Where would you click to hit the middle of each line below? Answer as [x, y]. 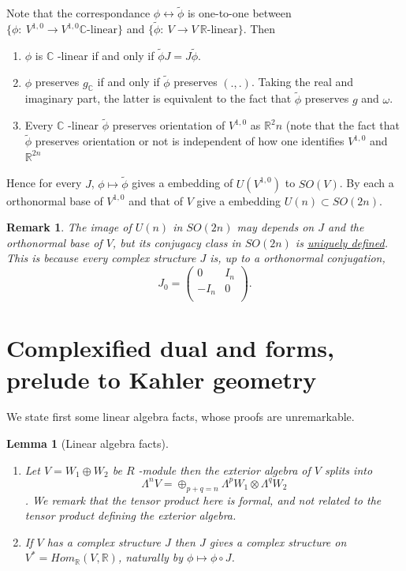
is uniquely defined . [341, 242]
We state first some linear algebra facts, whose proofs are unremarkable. [181, 417]
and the [346, 227]
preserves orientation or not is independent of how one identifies [190, 141]
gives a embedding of [183, 183]
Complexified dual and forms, [170, 348]
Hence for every [44, 183]
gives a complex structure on [278, 541]
